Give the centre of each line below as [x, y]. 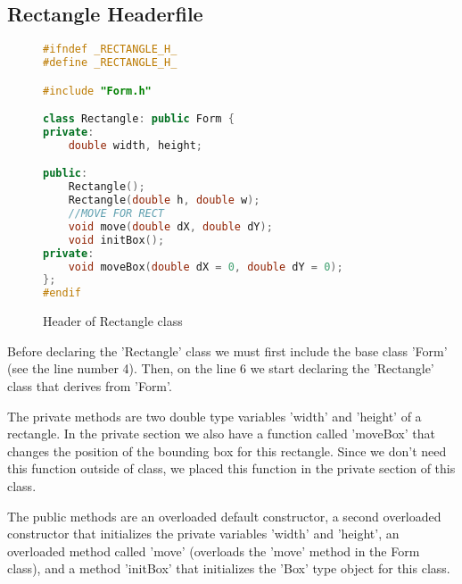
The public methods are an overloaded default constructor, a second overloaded [224, 516]
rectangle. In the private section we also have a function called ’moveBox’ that [221, 434]
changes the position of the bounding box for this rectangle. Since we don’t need [227, 451]
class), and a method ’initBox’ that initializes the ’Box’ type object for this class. [229, 568]
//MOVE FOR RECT [116, 214]
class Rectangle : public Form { [139, 119]
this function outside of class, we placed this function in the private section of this [231, 468]
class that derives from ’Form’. [90, 385]
